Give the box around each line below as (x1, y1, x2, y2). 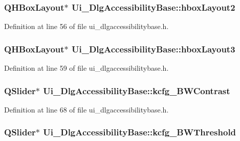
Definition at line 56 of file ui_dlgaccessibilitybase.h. (4, 21, 169, 32)
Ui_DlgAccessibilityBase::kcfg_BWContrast (43, 84, 230, 97)
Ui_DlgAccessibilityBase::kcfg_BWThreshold (43, 126, 236, 138)
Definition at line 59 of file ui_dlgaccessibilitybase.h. (4, 63, 169, 73)
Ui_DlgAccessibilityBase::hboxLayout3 (72, 42, 235, 55)
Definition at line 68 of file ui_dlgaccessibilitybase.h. (4, 104, 169, 115)
